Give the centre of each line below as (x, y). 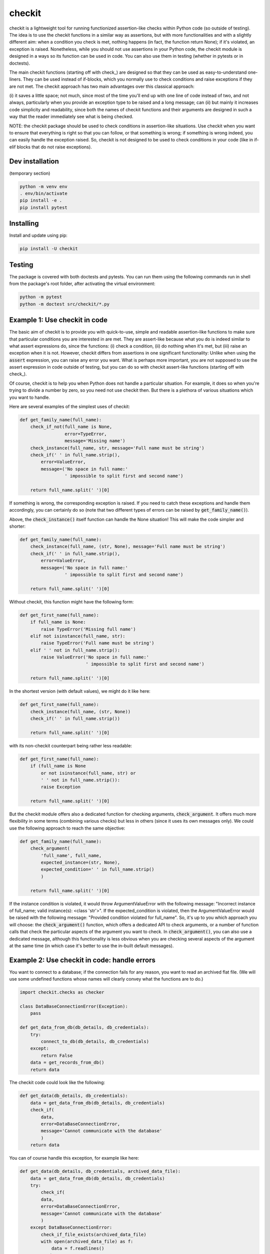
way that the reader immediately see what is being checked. (71, 117)
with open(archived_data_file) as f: (87, 1242)
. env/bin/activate (43, 194)
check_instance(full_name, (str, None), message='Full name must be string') (128, 546)
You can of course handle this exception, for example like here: (74, 1158)
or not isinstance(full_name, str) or (88, 773)
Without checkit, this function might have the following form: (71, 601)
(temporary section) (30, 173)
